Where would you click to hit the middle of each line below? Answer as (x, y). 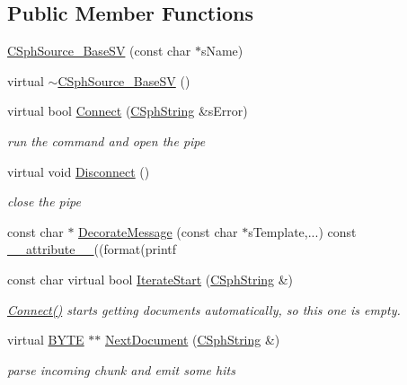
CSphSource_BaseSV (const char (99, 51)
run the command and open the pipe (106, 140)
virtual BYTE (46, 340)
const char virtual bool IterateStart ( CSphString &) (150, 279)
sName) (222, 51)
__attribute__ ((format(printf (92, 249)
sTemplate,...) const (302, 231)
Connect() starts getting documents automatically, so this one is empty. (204, 309)
